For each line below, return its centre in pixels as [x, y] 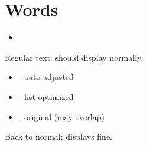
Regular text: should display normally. [74, 57]
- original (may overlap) [61, 116]
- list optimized [46, 96]
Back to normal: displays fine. [58, 136]
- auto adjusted [46, 77]
